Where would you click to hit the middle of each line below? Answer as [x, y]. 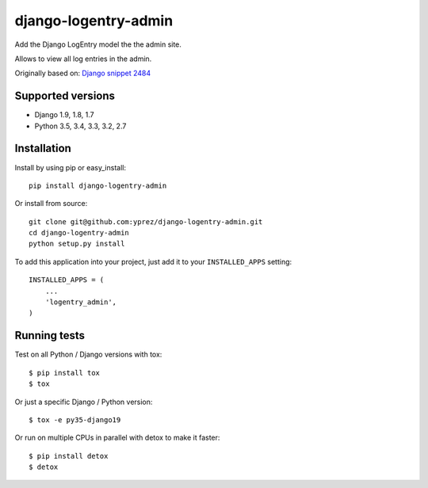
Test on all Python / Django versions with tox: [88, 355]
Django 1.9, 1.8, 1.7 [64, 115]
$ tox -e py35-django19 [75, 419]
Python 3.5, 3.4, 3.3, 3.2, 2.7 [80, 126]
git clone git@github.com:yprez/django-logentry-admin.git [146, 221]
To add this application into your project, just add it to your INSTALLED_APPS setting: [153, 261]
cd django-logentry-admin [79, 233]
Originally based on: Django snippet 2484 [83, 73]
